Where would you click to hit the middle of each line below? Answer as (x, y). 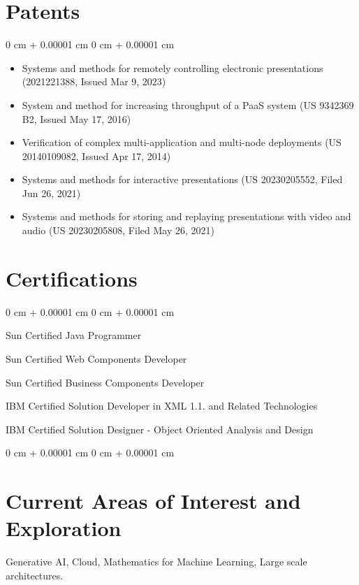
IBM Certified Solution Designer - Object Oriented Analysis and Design (160, 429)
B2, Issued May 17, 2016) (76, 118)
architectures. (35, 575)
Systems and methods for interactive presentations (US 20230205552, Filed (182, 179)
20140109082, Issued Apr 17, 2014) (96, 156)
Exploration (64, 528)
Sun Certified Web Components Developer (96, 358)
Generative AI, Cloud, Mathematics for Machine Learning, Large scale (156, 562)
